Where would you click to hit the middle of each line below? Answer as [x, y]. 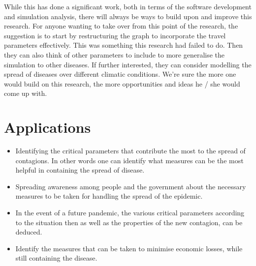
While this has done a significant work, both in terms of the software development [128, 6]
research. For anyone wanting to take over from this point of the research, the [121, 26]
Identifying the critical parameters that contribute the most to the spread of [130, 151]
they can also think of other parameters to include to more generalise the [114, 54]
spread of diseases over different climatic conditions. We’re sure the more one [120, 74]
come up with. [26, 93]
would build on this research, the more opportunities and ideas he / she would [122, 83]
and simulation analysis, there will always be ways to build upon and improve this [128, 16]
